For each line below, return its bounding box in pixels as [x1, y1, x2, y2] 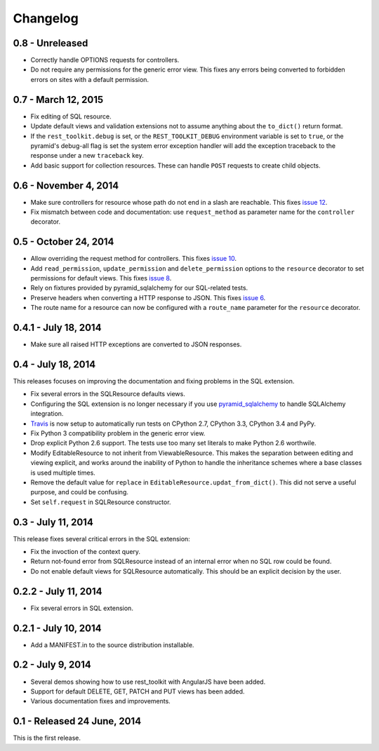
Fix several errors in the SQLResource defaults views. [30, 390, 185, 398]
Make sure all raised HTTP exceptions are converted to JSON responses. [30, 340, 242, 349]
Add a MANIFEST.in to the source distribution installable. [30, 640, 194, 649]
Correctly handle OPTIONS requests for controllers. [30, 56, 180, 65]
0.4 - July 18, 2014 [13, 358, 96, 370]
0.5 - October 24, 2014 [13, 236, 114, 248]
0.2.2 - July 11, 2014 [13, 586, 102, 597]
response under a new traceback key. [30, 151, 144, 160]
